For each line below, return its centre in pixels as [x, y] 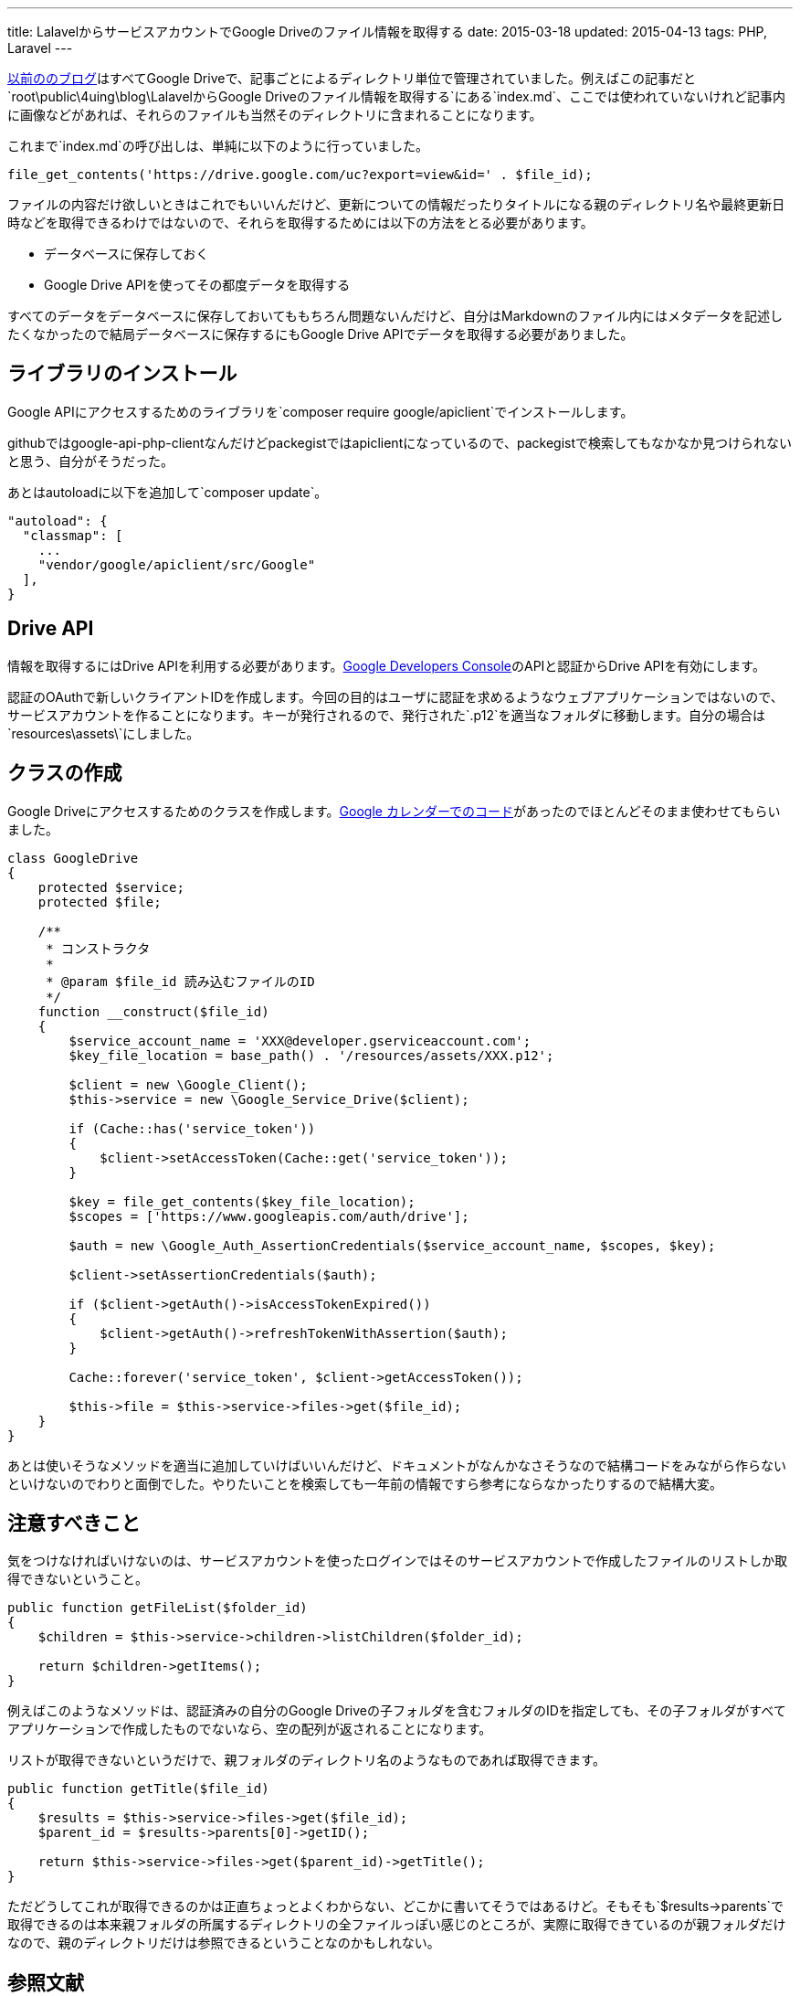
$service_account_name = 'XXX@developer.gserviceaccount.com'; [300, 1040]
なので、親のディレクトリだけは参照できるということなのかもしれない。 [224, 1943]
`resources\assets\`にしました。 [104, 733]
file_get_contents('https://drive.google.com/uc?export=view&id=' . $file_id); [300, 175]
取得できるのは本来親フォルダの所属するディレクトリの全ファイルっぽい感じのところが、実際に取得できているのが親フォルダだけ [397, 1925]
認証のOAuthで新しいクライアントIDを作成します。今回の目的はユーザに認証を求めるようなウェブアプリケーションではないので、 [395, 696]
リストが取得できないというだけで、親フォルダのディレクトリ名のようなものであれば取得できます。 [306, 1760]
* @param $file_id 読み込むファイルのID [180, 981]
